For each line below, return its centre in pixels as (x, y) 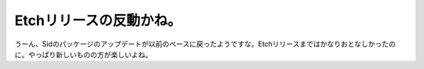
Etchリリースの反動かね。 (98, 20)
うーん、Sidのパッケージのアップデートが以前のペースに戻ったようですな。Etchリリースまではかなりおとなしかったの (205, 44)
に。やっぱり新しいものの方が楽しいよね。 (83, 54)
